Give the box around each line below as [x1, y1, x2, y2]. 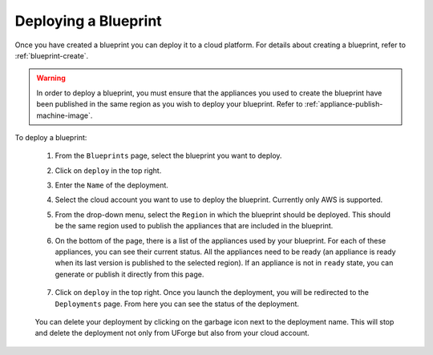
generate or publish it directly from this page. [55, 269, 204, 279]
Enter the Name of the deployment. [55, 180, 168, 190]
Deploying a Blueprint [14, 12, 162, 30]
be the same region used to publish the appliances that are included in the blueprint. [55, 221, 334, 231]
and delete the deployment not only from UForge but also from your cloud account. [34, 329, 310, 338]
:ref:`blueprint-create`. [14, 50, 89, 60]
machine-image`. [36, 111, 93, 120]
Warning [36, 73, 66, 83]
